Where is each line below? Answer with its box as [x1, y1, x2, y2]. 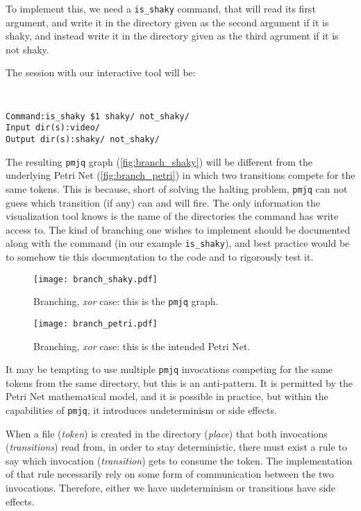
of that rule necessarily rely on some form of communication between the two [6, 467, 334, 481]
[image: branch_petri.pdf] [33, 318, 158, 329]
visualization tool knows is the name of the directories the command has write [6, 209, 339, 223]
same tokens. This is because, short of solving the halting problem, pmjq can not [6, 181, 348, 196]
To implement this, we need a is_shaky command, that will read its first [6, 1, 316, 15]
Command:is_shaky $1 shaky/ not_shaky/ [6, 111, 190, 121]
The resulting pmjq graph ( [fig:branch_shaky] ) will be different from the [6, 154, 313, 168]
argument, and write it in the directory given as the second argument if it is [6, 15, 329, 29]
